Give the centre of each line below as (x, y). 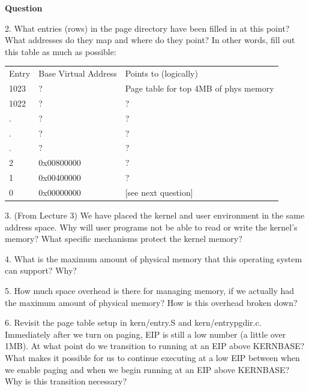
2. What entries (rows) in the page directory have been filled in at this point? (147, 28)
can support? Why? (41, 270)
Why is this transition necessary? (66, 381)
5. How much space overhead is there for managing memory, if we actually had (150, 290)
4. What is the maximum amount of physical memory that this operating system (154, 258)
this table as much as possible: (61, 51)
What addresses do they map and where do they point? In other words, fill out (150, 40)
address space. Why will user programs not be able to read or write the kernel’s (151, 227)
